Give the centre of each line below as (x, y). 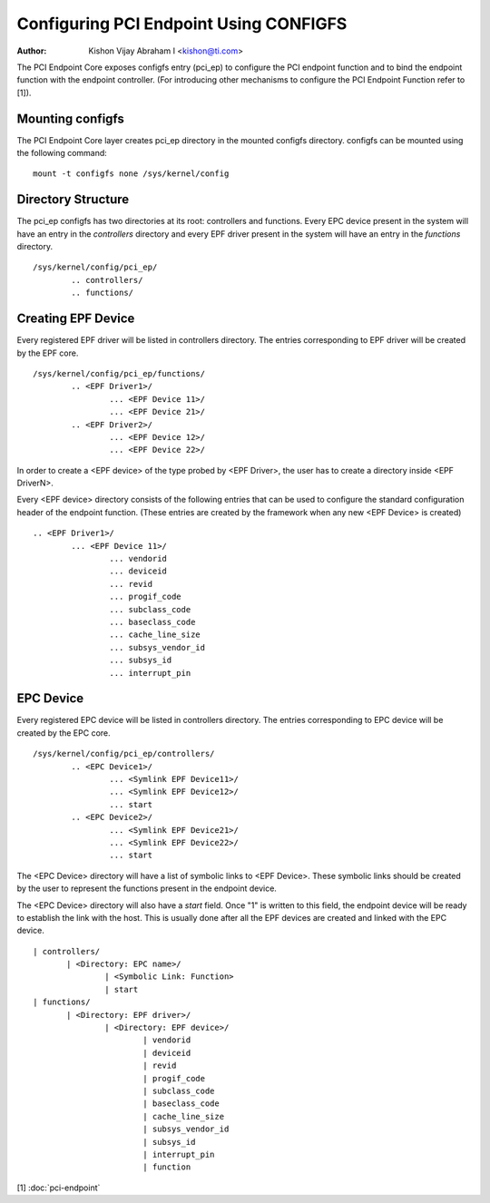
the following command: (62, 153)
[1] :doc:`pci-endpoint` (59, 1188)
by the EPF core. (48, 353)
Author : (32, 51)
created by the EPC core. (64, 733)
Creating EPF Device (76, 319)
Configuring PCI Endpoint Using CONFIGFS (182, 24)
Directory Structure (73, 200)
